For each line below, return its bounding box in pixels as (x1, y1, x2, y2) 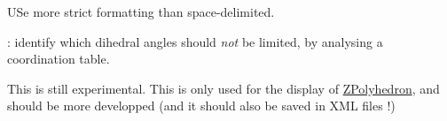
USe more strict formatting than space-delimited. (7, 3, 275, 20)
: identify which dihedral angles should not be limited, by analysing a (7, 32, 383, 50)
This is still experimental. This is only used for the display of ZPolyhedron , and (7, 79, 440, 97)
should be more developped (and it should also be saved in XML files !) (7, 96, 396, 115)
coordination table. (7, 49, 110, 68)
